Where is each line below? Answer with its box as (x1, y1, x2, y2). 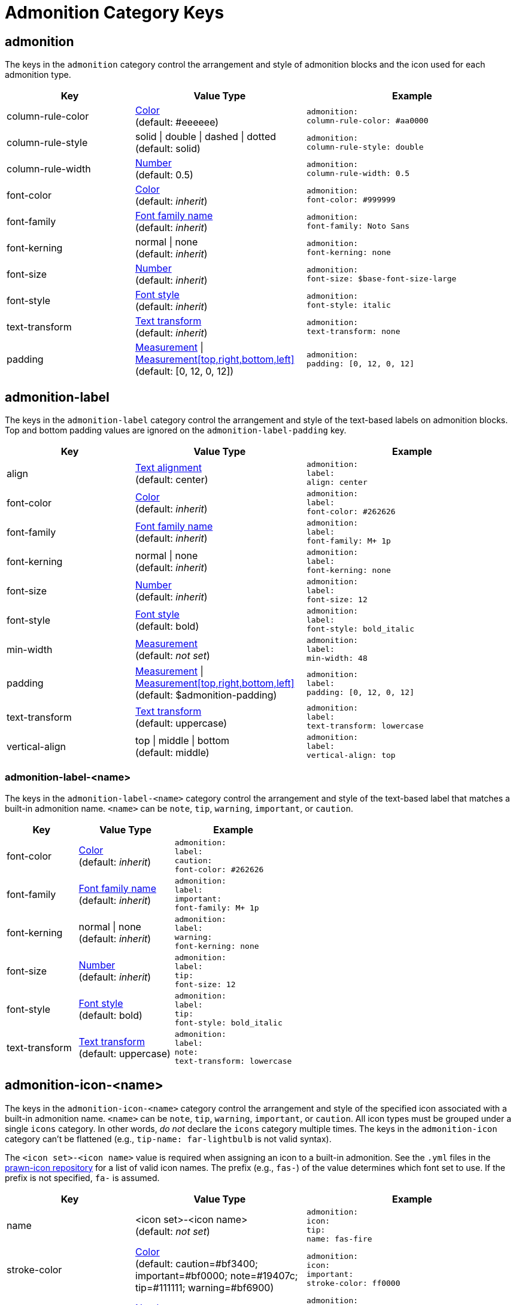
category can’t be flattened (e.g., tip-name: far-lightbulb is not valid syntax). (5, 1133, 332, 1144)
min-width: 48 (306, 654, 368, 663)
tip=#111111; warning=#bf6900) (135, 1281, 274, 1294)
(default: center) (135, 473, 208, 485)
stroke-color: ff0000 (306, 1278, 400, 1288)
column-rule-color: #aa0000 (306, 116, 429, 126)
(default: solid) (135, 142, 201, 155)
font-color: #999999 (306, 195, 396, 205)
